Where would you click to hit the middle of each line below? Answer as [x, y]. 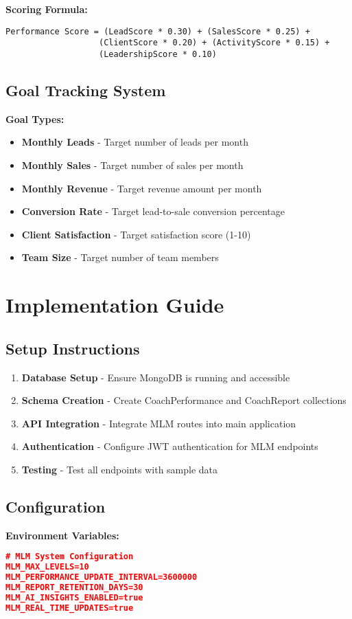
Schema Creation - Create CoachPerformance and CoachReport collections [184, 400]
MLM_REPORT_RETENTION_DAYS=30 [74, 587]
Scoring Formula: [47, 9]
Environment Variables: [62, 535]
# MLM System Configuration [70, 557]
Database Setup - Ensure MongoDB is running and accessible [156, 377]
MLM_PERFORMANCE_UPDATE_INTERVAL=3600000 [102, 577]
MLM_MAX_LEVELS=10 [47, 567]
